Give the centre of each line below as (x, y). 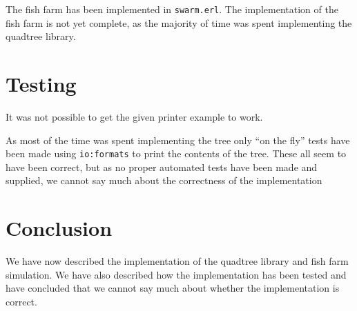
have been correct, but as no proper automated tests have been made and (162, 167)
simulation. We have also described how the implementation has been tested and (176, 274)
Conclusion (59, 228)
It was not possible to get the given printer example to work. (134, 116)
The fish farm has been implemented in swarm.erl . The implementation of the (172, 9)
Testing (41, 84)
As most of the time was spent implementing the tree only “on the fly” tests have (178, 140)
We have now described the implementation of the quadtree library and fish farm (177, 261)
